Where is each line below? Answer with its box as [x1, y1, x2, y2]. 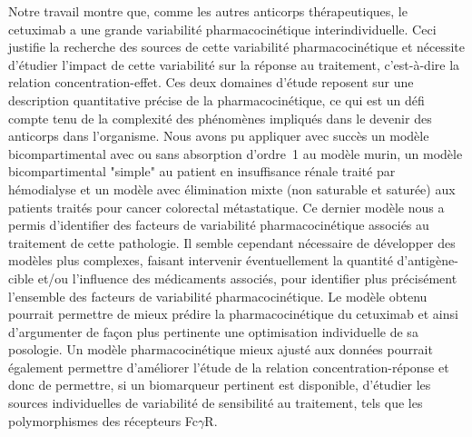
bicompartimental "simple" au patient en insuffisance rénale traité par [8, 162, 396, 181]
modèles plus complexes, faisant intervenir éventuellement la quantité [8, 251, 393, 270]
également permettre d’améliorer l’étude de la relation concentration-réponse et [8, 357, 449, 376]
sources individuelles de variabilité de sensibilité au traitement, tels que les [8, 393, 423, 412]
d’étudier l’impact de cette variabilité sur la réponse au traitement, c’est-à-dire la [8, 55, 460, 74]
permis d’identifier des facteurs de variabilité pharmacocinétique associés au [8, 215, 429, 234]
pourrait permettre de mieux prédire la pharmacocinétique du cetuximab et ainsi [8, 304, 458, 323]
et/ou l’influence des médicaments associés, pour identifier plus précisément [37, 268, 457, 287]
